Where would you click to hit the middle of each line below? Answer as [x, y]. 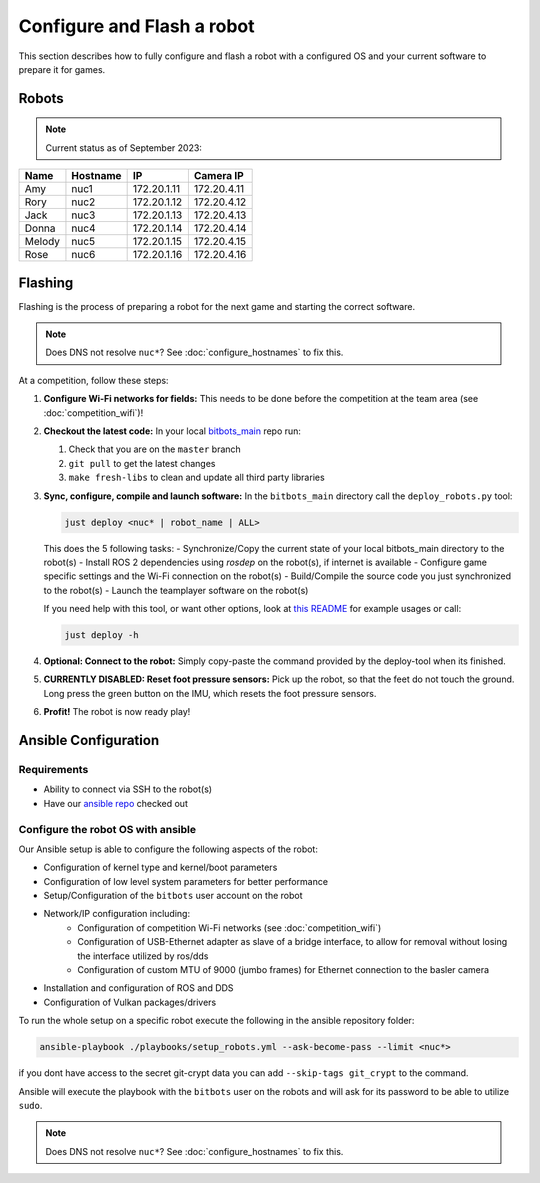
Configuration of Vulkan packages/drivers [130, 1002]
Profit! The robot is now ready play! [117, 712]
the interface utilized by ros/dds [143, 956]
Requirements [53, 769]
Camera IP [218, 176]
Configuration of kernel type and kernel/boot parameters [160, 867]
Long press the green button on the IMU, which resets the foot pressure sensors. [210, 693]
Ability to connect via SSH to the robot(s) [128, 789]
